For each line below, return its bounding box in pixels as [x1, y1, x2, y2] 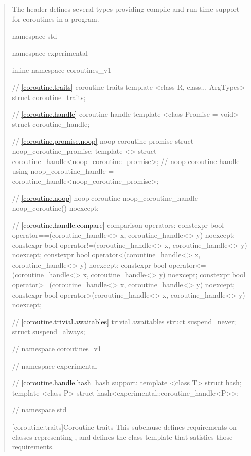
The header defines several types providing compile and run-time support [12, 4, 240, 14]
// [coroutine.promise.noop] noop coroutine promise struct [12, 136, 194, 146]
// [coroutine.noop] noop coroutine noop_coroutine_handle [12, 192, 198, 203]
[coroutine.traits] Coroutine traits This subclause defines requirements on [12, 421, 237, 432]
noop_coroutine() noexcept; [12, 202, 99, 213]
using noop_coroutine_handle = [12, 166, 114, 176]
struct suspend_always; [12, 326, 85, 337]
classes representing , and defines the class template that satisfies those [12, 431, 233, 442]
